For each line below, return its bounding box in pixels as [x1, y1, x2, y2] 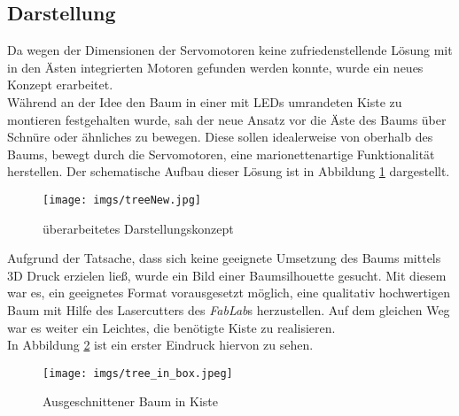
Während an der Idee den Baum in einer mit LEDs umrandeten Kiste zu [7, 92, 402, 111]
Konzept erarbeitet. [7, 75, 113, 94]
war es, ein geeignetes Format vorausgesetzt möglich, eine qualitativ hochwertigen [7, 283, 450, 302]
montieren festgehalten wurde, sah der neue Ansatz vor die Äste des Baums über [7, 110, 447, 128]
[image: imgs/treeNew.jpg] [43, 193, 201, 206]
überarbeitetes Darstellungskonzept [43, 219, 234, 237]
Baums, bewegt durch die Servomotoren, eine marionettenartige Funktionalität [7, 144, 435, 163]
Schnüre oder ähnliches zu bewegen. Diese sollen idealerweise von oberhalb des [7, 127, 433, 146]
